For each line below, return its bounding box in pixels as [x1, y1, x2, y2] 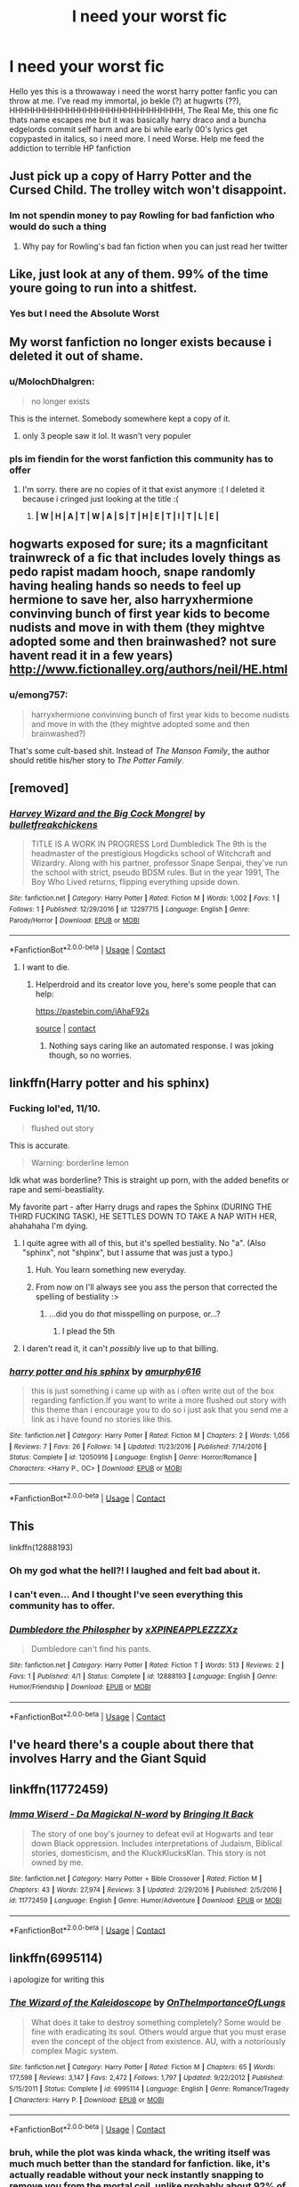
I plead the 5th [61, 1325, 116, 1336]
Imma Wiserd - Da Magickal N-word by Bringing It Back [9, 1808, 254, 1820]
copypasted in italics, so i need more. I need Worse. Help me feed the [9, 133, 264, 144]
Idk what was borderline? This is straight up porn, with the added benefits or [9, 1175, 289, 1185]
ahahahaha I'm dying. [9, 1220, 89, 1231]
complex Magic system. [30, 2045, 118, 2056]
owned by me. [30, 1857, 84, 1868]
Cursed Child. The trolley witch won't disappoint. [9, 183, 287, 198]
